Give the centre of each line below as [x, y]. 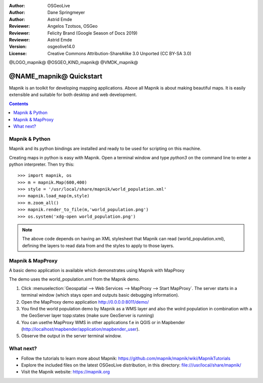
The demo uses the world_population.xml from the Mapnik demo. [75, 279]
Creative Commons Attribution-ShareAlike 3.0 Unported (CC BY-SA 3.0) [120, 53]
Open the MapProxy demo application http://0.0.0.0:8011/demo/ [85, 302]
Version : [18, 47]
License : [18, 53]
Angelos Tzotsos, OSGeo [73, 26]
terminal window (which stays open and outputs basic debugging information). [100, 295]
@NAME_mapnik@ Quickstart [56, 76]
